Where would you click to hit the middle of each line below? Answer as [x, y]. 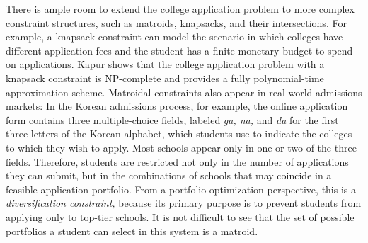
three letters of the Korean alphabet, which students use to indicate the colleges [179, 134]
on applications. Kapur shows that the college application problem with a [165, 64]
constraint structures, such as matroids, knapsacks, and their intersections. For [176, 22]
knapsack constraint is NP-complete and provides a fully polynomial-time [165, 78]
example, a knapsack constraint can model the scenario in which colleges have [174, 36]
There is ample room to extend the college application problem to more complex [180, 9]
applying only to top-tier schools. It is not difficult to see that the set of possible [180, 216]
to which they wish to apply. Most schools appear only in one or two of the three [181, 147]
